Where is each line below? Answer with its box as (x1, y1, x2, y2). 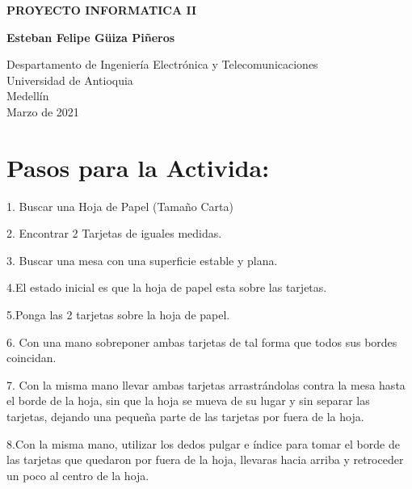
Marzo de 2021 (6, 103, 79, 120)
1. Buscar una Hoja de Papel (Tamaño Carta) (6, 197, 233, 214)
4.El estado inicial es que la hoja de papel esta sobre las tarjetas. (6, 279, 327, 296)
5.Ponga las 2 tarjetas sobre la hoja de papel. (6, 306, 230, 323)
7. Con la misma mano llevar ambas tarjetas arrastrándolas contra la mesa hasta (6, 376, 406, 393)
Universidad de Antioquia (6, 71, 133, 88)
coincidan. (6, 349, 57, 366)
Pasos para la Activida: (6, 150, 270, 183)
